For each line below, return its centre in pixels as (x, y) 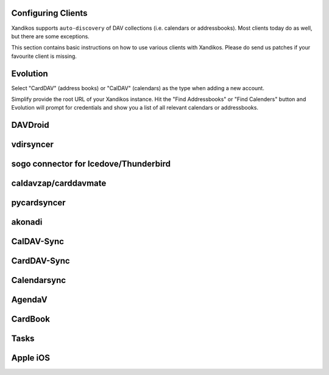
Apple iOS (30, 358)
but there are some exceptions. (50, 36)
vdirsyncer (33, 145)
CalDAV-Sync (37, 241)
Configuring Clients (49, 13)
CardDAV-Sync (41, 261)
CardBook (30, 319)
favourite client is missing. (44, 56)
